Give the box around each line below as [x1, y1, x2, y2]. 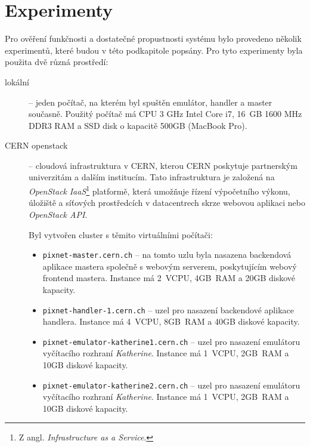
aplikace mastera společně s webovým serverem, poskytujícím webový [42, 260, 297, 272]
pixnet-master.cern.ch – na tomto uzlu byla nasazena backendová [42, 248, 292, 261]
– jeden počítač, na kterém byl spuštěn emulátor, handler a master [29, 95, 272, 108]
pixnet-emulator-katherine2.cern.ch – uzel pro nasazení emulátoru [42, 378, 300, 391]
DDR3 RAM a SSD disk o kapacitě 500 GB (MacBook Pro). [29, 119, 247, 131]
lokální [5, 75, 29, 88]
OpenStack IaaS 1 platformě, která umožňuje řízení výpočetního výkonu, [29, 183, 290, 197]
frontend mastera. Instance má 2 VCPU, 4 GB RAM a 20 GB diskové [42, 272, 296, 284]
